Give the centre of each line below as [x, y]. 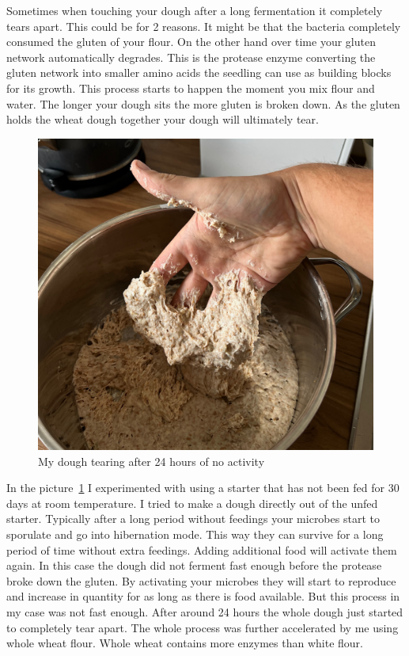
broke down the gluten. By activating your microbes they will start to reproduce [201, 580]
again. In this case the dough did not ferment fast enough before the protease [194, 565]
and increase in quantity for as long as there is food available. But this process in [203, 596]
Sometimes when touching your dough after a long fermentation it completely [195, 10]
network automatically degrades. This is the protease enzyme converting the [191, 57]
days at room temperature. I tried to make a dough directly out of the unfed [192, 503]
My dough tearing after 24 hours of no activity [151, 461]
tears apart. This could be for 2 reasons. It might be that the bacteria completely [204, 26]
